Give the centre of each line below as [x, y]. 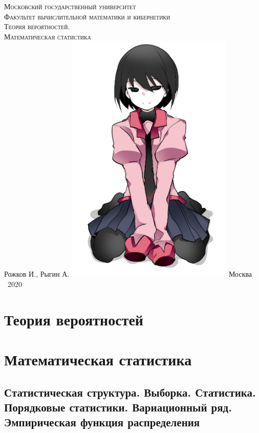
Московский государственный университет [70, 6]
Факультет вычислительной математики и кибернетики [87, 16]
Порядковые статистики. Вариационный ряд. [118, 407]
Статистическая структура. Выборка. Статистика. [130, 392]
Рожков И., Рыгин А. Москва [128, 274]
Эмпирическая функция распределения [102, 422]
